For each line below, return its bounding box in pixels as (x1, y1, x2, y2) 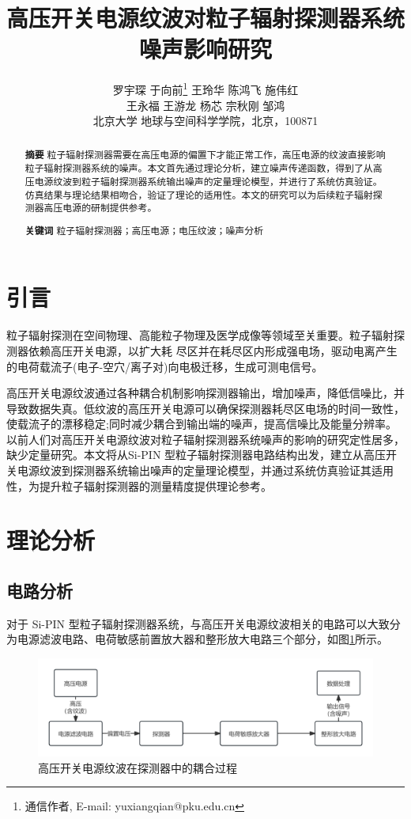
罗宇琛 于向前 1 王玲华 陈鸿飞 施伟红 (112, 79, 299, 97)
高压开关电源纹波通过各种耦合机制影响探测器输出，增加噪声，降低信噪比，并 (6, 385, 405, 401)
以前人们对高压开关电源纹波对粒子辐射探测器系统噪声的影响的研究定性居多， (6, 430, 405, 447)
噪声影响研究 (138, 32, 272, 65)
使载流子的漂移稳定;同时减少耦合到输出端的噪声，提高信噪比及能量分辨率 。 (6, 415, 397, 432)
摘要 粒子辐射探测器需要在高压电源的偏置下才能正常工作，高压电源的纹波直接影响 (25, 147, 386, 161)
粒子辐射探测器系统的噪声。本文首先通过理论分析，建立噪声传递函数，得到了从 (25, 161, 373, 175)
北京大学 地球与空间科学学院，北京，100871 (92, 112, 319, 129)
